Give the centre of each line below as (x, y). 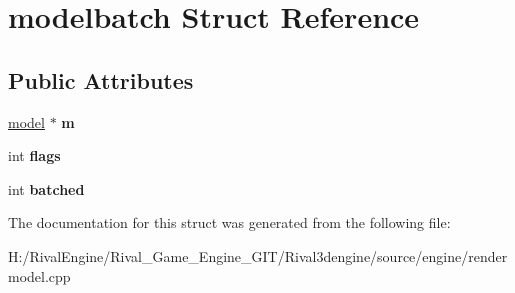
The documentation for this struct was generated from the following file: (229, 222)
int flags (34, 155)
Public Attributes (101, 79)
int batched (46, 188)
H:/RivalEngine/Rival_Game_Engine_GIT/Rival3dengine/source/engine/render (258, 255)
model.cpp (39, 275)
